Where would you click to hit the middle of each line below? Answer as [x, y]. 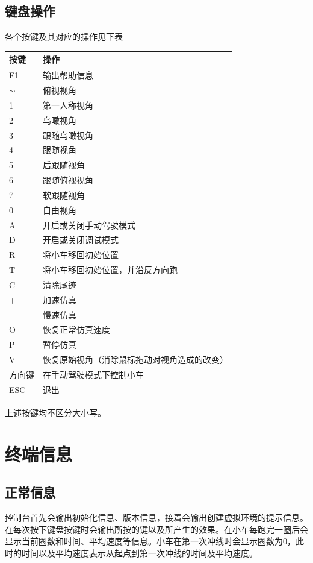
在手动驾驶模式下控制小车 [93, 375]
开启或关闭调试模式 [81, 240]
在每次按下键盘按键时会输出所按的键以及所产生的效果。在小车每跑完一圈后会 [156, 529]
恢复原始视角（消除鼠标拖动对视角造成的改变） [135, 360]
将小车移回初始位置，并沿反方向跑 [110, 270]
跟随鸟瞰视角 [68, 135]
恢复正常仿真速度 [76, 329]
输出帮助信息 [68, 75]
